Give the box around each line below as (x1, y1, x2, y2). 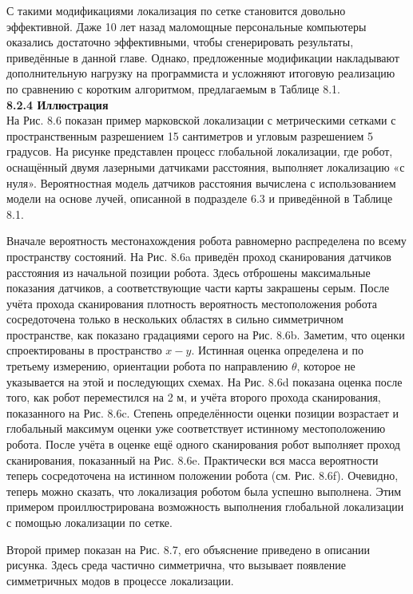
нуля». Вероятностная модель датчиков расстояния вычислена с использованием (6, 174, 396, 191)
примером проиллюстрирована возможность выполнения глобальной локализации (6, 498, 404, 515)
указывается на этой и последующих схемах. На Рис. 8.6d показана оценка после (6, 373, 403, 390)
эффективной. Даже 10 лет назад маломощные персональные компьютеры (6, 18, 367, 34)
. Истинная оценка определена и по (191, 342, 363, 358)
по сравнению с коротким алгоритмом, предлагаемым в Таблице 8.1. (6, 80, 340, 97)
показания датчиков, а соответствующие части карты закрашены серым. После (6, 279, 390, 296)
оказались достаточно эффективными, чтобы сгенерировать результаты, (6, 34, 354, 50)
